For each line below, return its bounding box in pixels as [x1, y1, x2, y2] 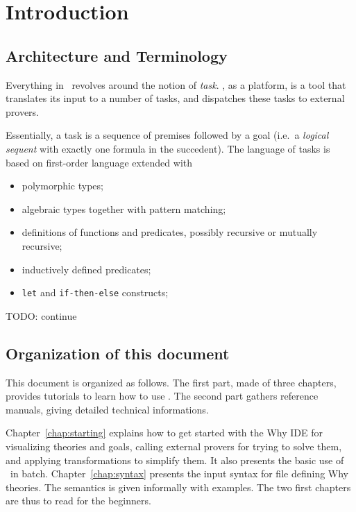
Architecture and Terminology [6, 44, 228, 66]
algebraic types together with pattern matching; [22, 201, 226, 216]
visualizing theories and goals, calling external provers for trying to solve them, [6, 438, 342, 453]
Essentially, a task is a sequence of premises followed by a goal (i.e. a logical [6, 128, 329, 142]
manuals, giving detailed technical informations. [6, 402, 209, 416]
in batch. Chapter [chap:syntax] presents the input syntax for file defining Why [10, 466, 349, 481]
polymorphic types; [22, 178, 103, 193]
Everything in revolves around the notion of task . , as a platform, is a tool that [6, 77, 346, 92]
